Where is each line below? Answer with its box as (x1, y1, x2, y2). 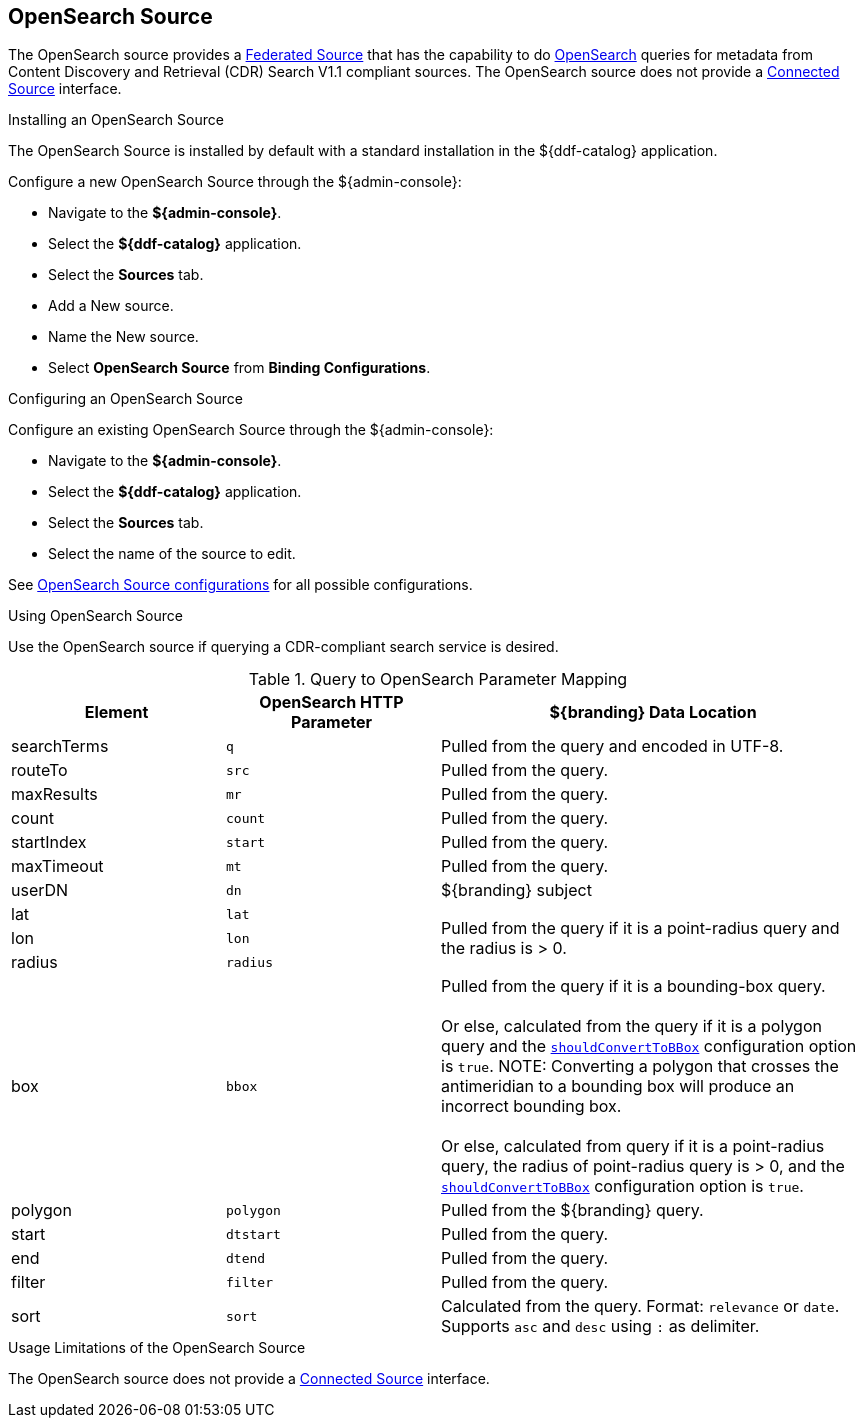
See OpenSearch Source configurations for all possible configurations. (8, 576, 473, 594)
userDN (11, 880, 69, 901)
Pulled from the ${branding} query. (441, 1200, 704, 1221)
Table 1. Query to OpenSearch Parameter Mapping (248, 669, 628, 690)
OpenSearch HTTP (259, 692, 404, 713)
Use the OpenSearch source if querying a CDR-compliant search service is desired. (8, 638, 559, 656)
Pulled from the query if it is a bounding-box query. (441, 976, 826, 997)
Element (84, 702, 149, 723)
